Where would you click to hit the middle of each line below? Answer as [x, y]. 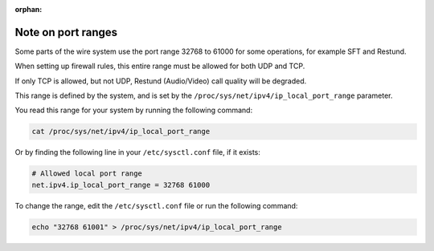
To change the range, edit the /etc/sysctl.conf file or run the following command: [156, 205]
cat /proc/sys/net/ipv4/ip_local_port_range [121, 132]
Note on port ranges [66, 32]
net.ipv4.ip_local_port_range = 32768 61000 [121, 185]
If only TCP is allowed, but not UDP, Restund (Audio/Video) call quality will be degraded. [161, 81]
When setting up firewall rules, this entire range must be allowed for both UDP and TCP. [160, 66]
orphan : [29, 9]
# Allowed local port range [87, 174]
